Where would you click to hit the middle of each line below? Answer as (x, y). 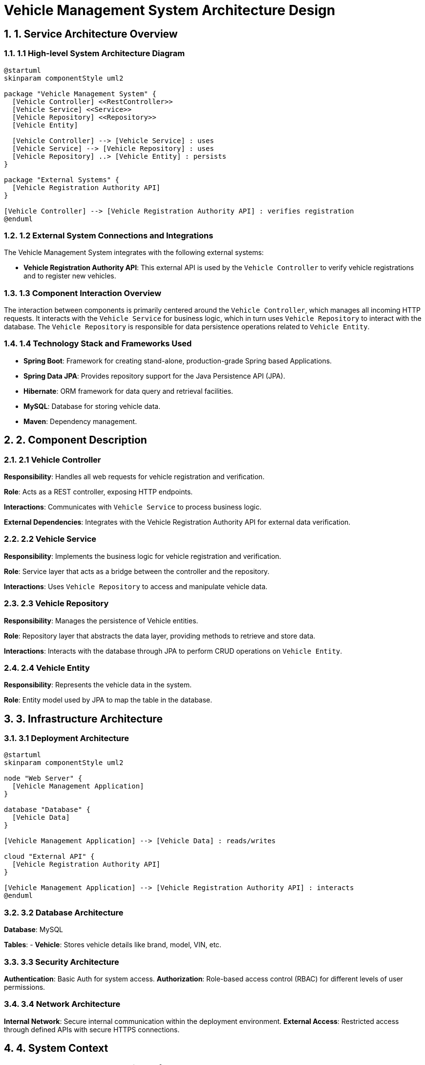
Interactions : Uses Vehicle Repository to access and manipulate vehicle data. (136, 586)
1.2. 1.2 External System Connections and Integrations (109, 235)
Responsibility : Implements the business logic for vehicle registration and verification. (143, 556)
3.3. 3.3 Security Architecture (62, 962)
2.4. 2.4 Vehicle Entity (47, 668)
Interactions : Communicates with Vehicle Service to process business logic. (133, 507)
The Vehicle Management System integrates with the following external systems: (134, 253)
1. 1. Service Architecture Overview (91, 34)
